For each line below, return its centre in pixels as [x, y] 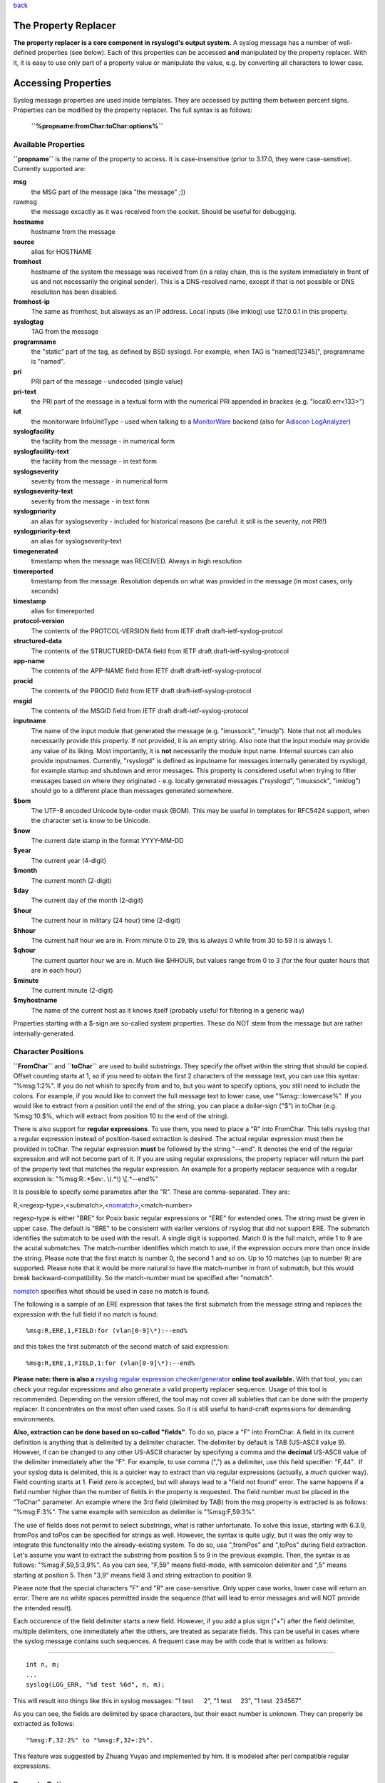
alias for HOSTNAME [62, 252]
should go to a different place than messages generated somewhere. [132, 791]
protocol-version [39, 621]
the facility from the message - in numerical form [103, 441]
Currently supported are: [50, 168]
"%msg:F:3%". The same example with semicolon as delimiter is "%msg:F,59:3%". [135, 1512]
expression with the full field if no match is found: [86, 1314]
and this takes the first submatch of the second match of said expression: [121, 1347]
